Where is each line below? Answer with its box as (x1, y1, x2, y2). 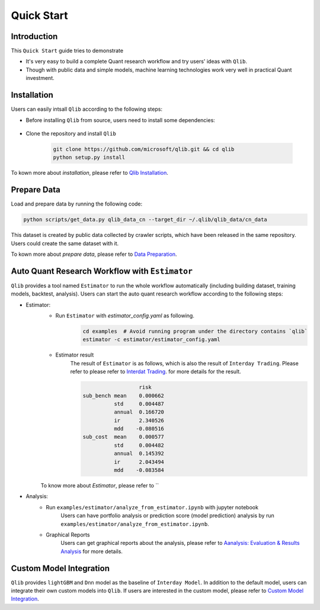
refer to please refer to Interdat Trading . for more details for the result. (70, 368, 241, 375)
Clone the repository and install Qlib (25, 130, 117, 137)
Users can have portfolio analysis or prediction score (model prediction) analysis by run (60, 512, 275, 519)
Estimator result (55, 351, 94, 358)
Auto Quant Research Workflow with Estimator (11, 266, 193, 276)
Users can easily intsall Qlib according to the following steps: (11, 105, 163, 113)
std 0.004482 (113, 442, 164, 448)
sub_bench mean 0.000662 (82, 392, 164, 399)
